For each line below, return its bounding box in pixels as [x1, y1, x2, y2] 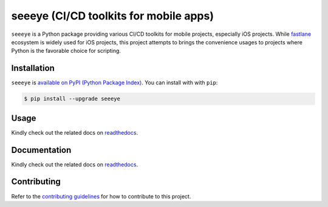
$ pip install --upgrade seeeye [24, 95, 121, 103]
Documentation [11, 144, 72, 155]
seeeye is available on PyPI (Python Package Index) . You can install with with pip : [11, 79, 218, 86]
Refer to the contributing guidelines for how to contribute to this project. [11, 192, 191, 200]
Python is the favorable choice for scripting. [11, 47, 121, 55]
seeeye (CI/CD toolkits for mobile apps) [11, 9, 214, 22]
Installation [11, 63, 55, 73]
